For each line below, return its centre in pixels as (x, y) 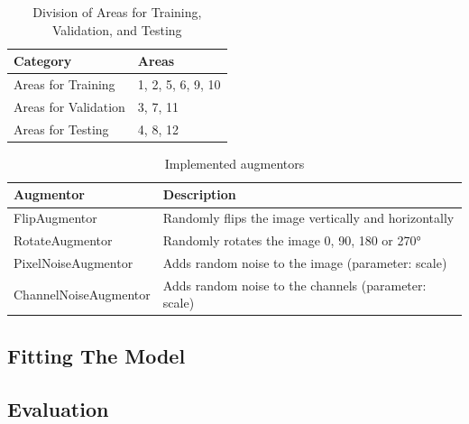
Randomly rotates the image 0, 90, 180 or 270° (292, 240)
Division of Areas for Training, (117, 12)
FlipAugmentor (55, 218)
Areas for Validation (69, 106)
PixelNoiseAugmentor (74, 262)
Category (43, 61)
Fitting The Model (97, 355)
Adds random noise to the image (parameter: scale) (305, 262)
